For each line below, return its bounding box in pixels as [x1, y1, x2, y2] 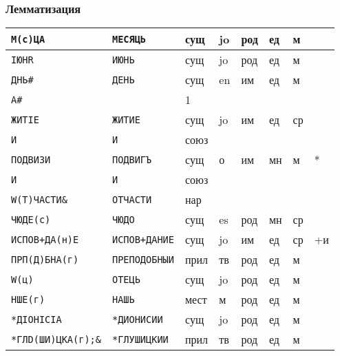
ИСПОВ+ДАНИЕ [111, 233, 174, 245]
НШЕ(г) [11, 293, 45, 305]
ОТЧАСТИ [111, 193, 152, 205]
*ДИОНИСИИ [111, 313, 163, 325]
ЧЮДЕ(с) [11, 213, 51, 225]
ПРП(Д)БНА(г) [11, 253, 79, 265]
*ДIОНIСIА [11, 313, 62, 325]
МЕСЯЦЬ [111, 33, 147, 45]
